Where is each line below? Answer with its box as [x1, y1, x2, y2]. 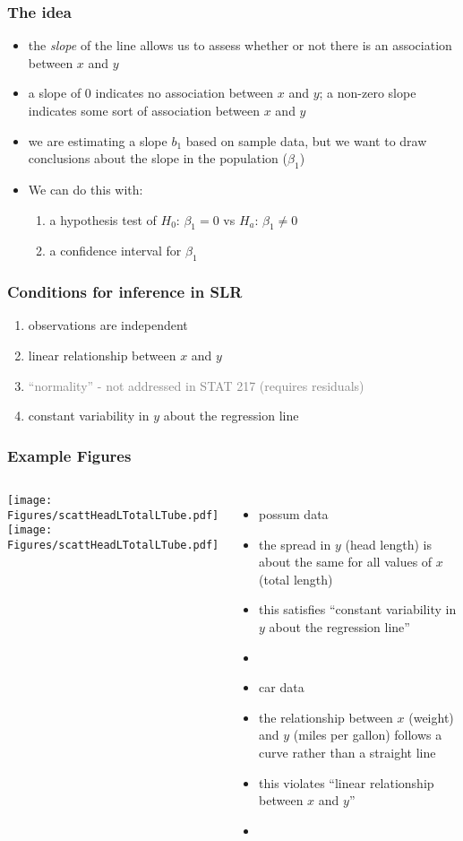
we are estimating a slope [28, 131, 167, 150]
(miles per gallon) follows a [293, 725, 442, 744]
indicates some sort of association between [28, 101, 261, 119]
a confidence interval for [49, 241, 182, 260]
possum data [259, 504, 329, 523]
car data [259, 678, 304, 697]
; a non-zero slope [319, 83, 416, 102]
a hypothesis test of [49, 210, 157, 229]
